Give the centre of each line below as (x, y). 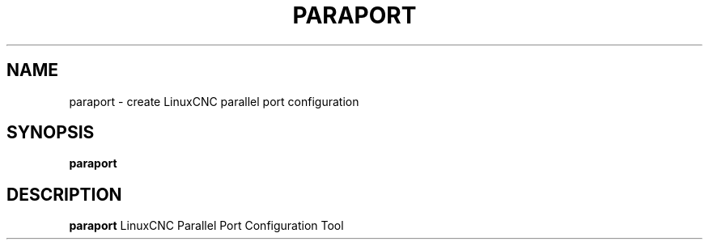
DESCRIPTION (64, 194)
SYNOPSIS (51, 133)
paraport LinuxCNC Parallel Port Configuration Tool (206, 226)
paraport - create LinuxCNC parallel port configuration (214, 101)
